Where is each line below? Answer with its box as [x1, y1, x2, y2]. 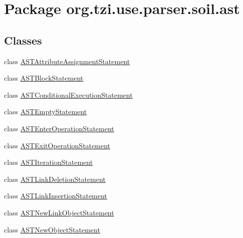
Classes [4, 32, 42, 48]
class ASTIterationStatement [4, 157, 93, 167]
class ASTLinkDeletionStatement [4, 173, 106, 184]
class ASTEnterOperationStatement [4, 123, 114, 133]
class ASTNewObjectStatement [4, 224, 100, 234]
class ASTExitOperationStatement [4, 140, 110, 150]
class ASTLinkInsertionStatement [4, 190, 107, 201]
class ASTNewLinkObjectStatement [4, 207, 114, 217]
